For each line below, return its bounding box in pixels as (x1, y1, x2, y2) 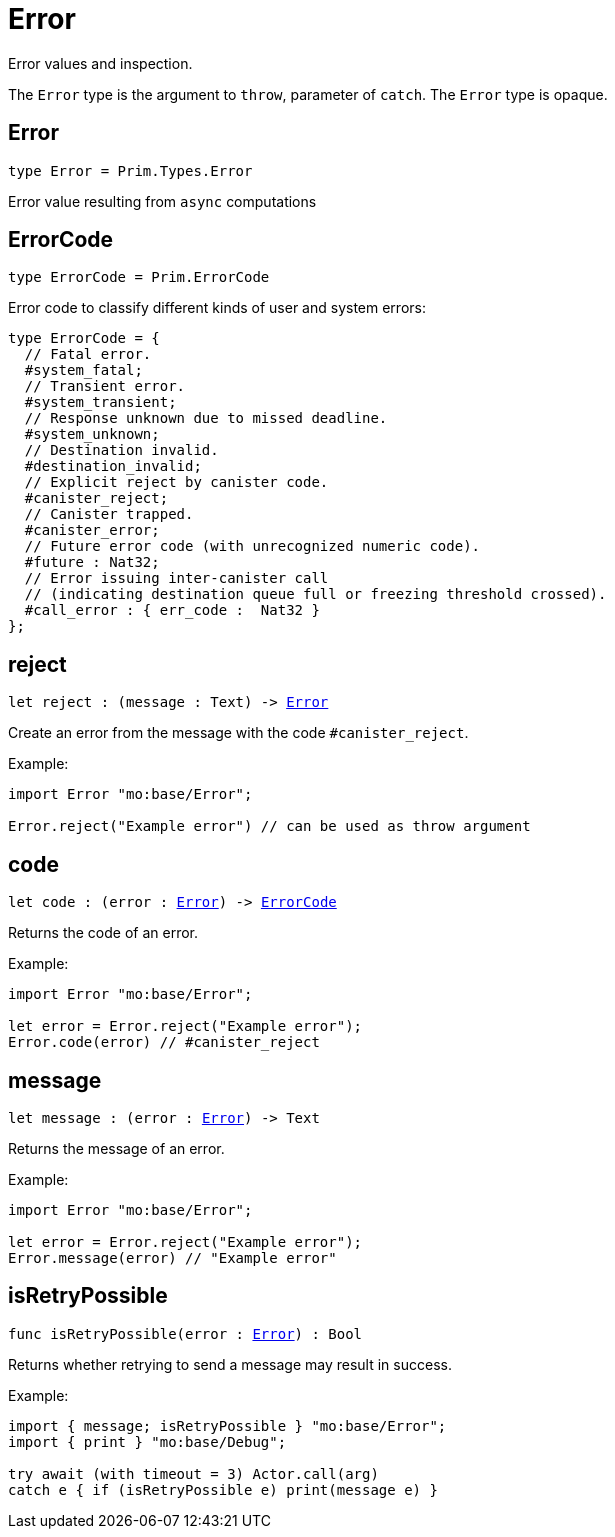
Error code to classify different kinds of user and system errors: (8, 299, 426, 317)
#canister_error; (24, 522, 160, 539)
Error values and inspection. (8, 54, 193, 72)
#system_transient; (24, 394, 177, 411)
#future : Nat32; (24, 554, 160, 571)
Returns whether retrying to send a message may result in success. (8, 1355, 452, 1373)
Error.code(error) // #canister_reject (8, 1034, 320, 1051)
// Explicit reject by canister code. (24, 474, 329, 491)
